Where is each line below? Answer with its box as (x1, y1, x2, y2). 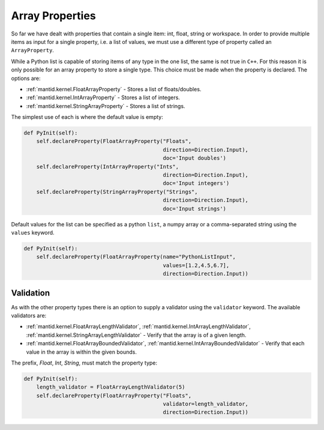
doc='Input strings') (163, 205, 227, 212)
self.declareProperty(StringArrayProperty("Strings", (36, 188, 198, 195)
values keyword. (11, 229, 55, 236)
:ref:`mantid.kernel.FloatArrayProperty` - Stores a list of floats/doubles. (26, 85, 202, 92)
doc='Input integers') (163, 180, 230, 187)
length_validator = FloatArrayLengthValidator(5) (36, 384, 185, 390)
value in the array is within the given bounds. (26, 348, 137, 356)
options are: (11, 74, 41, 82)
